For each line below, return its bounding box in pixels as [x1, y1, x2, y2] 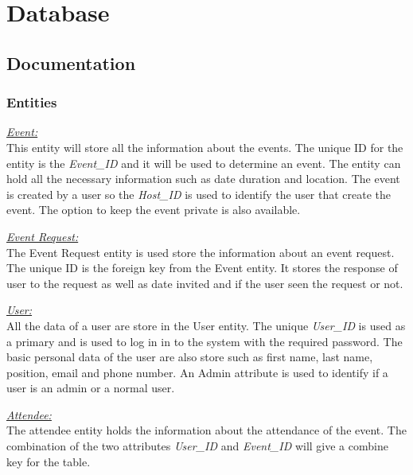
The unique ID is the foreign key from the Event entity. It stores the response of [6, 259, 398, 276]
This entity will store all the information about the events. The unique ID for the [6, 138, 403, 155]
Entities [6, 92, 57, 112]
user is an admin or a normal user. [6, 380, 175, 396]
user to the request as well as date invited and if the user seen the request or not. [6, 274, 403, 291]
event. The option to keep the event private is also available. [6, 201, 301, 218]
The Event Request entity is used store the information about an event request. [6, 243, 395, 260]
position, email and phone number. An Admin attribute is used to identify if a [6, 364, 388, 380]
